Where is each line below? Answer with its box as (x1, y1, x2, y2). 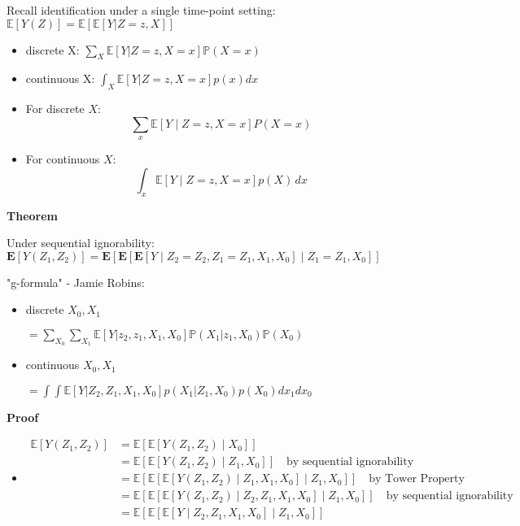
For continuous (25, 150, 100, 167)
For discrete (25, 100, 85, 117)
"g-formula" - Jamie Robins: (7, 273, 145, 290)
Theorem (7, 206, 58, 224)
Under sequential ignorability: (7, 234, 155, 251)
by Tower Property (369, 473, 465, 485)
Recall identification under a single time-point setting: (7, 2, 276, 18)
